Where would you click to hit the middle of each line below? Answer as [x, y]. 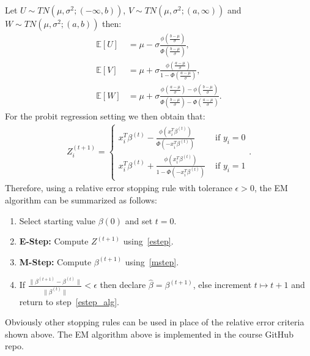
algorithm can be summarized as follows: [81, 199]
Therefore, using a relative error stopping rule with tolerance [119, 188]
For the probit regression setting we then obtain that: [105, 116]
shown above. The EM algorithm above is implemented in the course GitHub [149, 334]
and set [139, 220]
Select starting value [57, 220]
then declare [123, 285]
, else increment [222, 285]
